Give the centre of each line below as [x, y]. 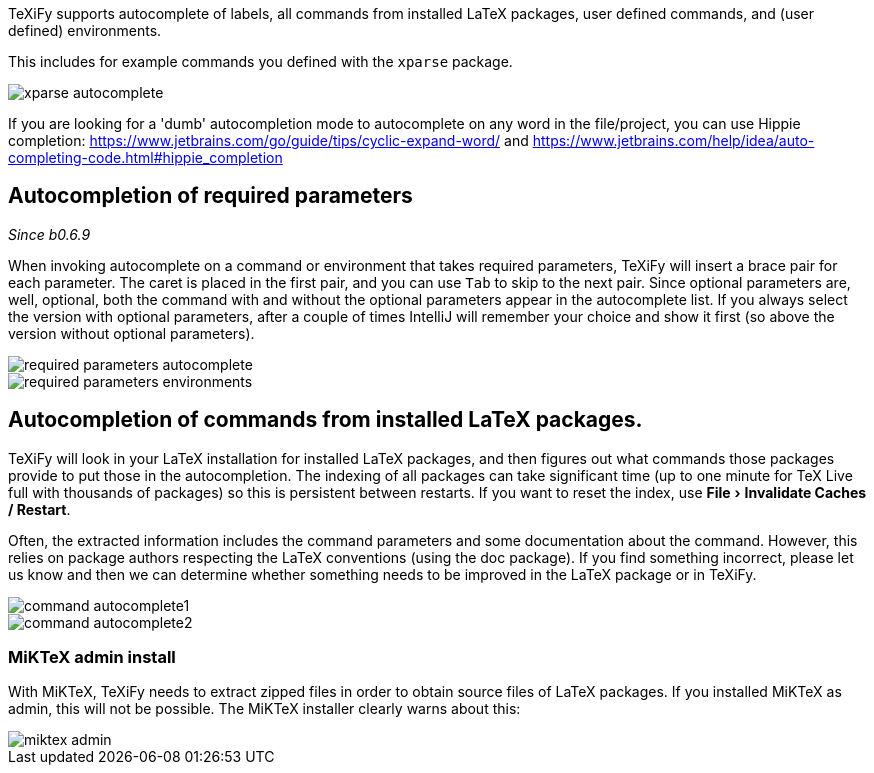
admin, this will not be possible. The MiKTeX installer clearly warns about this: [264, 709]
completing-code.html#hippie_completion [145, 157]
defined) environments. [85, 30]
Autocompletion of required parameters [210, 196]
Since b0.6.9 [49, 234]
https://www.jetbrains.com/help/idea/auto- [673, 140]
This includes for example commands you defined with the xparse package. [260, 61]
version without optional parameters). [131, 333]
